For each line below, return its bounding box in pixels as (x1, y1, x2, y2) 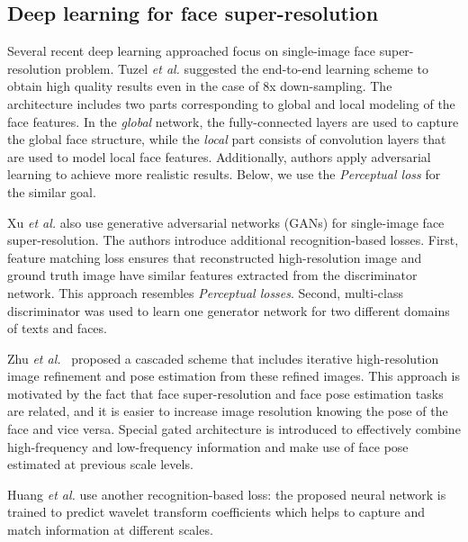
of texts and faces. (7, 319, 107, 338)
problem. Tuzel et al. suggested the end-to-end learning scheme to (65, 59, 428, 77)
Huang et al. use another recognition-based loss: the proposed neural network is (7, 484, 446, 503)
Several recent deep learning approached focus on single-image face (7, 41, 376, 60)
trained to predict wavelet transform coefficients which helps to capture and (7, 502, 425, 521)
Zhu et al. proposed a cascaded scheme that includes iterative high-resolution (7, 348, 439, 367)
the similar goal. (7, 182, 96, 201)
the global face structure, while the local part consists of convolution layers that (7, 130, 446, 149)
